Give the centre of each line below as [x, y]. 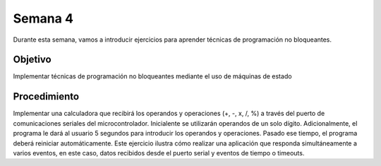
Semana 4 [43, 18]
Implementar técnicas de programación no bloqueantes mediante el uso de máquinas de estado [152, 76]
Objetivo [32, 60]
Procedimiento [46, 96]
